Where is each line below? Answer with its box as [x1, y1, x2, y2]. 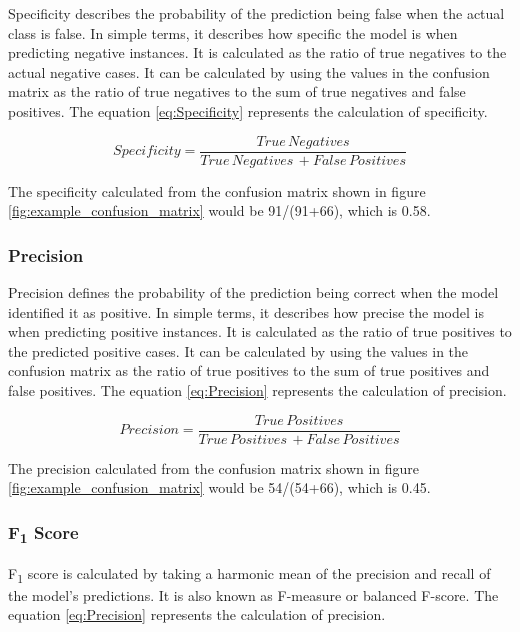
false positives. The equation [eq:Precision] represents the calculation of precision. [8, 380, 507, 400]
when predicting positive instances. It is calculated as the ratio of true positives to [8, 321, 512, 342]
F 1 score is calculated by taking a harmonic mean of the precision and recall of [8, 562, 491, 586]
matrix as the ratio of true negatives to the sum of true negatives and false [8, 81, 466, 102]
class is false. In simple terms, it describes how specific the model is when [8, 22, 458, 43]
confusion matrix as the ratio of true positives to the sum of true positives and [8, 360, 490, 381]
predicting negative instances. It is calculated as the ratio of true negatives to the [8, 42, 507, 63]
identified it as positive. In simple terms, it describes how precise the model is [8, 301, 484, 322]
